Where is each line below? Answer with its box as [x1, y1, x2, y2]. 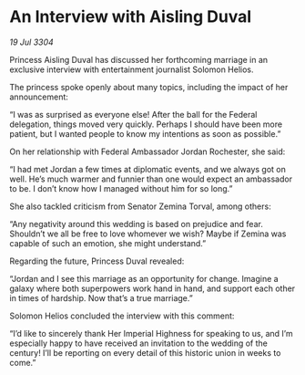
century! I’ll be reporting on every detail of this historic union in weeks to [9, 347, 281, 358]
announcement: [9, 91, 68, 102]
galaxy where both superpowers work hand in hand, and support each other [9, 283, 296, 294]
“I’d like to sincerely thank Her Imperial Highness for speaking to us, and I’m [9, 328, 293, 339]
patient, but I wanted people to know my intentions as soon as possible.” [9, 128, 281, 139]
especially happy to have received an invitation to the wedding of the [9, 338, 269, 349]
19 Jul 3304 [9, 36, 55, 47]
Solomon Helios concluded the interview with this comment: [9, 310, 235, 321]
